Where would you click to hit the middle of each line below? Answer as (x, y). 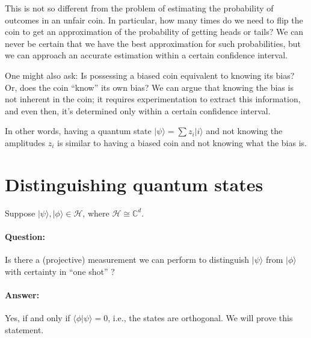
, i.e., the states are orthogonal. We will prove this (200, 318)
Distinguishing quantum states (134, 184)
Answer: (22, 294)
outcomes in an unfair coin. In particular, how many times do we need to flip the (154, 20)
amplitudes (25, 142)
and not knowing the (244, 131)
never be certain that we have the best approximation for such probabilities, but (153, 43)
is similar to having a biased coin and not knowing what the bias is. (182, 142)
